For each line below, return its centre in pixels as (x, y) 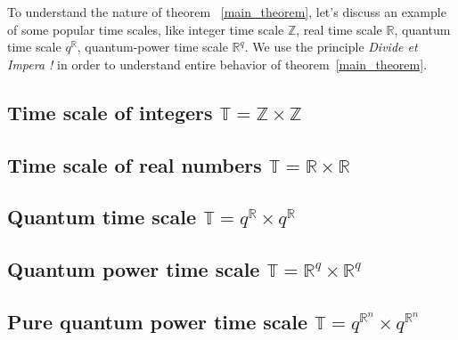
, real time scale (339, 29)
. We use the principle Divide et (331, 47)
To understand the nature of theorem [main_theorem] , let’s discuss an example (227, 12)
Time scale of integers (110, 112)
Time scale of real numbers (135, 164)
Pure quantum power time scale (158, 321)
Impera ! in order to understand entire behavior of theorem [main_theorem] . (217, 64)
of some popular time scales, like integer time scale (146, 29)
